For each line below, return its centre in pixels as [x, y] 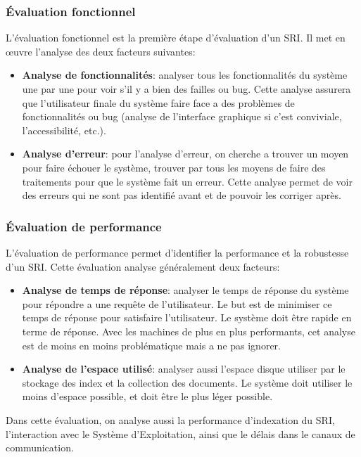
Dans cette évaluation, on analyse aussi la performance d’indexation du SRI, [170, 419]
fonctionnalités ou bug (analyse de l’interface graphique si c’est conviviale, [182, 116]
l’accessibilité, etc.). [64, 130]
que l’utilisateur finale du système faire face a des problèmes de [158, 102]
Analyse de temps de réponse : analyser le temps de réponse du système [185, 290]
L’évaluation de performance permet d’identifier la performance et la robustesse [177, 252]
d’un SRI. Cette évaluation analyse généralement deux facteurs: [143, 266]
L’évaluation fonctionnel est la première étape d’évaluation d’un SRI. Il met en [176, 38]
